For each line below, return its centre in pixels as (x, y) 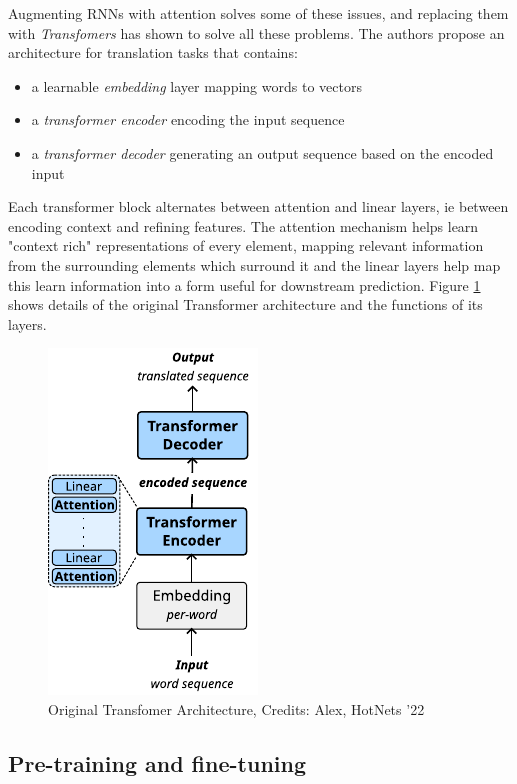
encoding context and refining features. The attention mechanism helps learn (243, 225)
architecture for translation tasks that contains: (153, 52)
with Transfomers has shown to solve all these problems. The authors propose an (256, 32)
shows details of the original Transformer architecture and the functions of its (245, 304)
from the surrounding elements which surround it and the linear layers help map (254, 264)
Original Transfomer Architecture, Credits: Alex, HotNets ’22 (236, 708)
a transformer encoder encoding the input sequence (188, 119)
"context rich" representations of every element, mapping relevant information (246, 245)
